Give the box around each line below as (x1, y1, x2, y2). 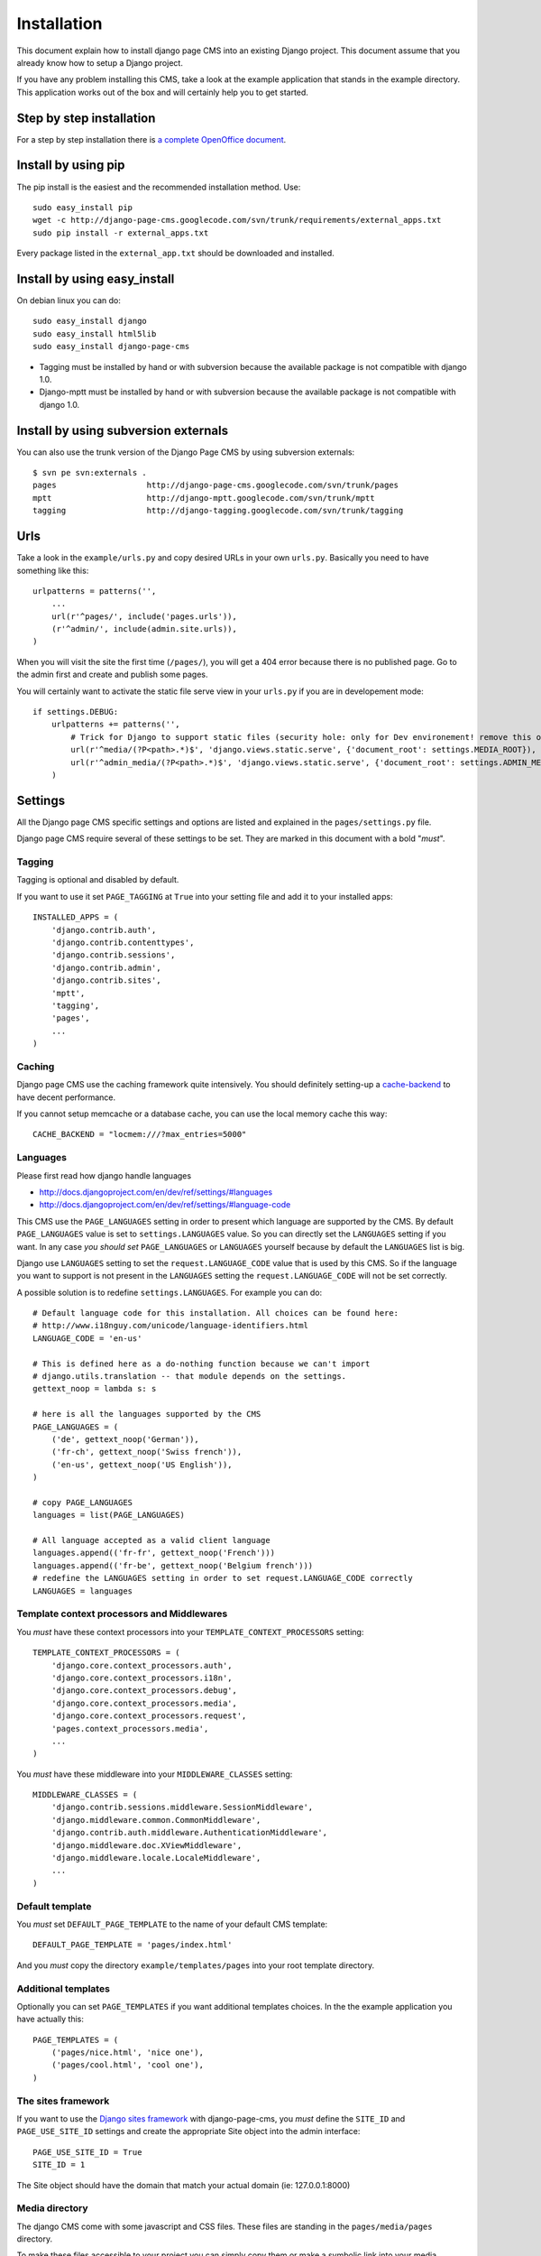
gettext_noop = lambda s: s (32, 1383, 157, 1394)
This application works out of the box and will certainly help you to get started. (16, 87, 308, 97)
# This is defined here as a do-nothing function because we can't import (32, 1358, 371, 1369)
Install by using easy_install (16, 271, 175, 286)
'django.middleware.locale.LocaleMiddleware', (50, 1853, 261, 1863)
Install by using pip (16, 158, 125, 173)
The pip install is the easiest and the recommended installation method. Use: (16, 181, 301, 192)
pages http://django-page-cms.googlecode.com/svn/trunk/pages (32, 480, 399, 491)
